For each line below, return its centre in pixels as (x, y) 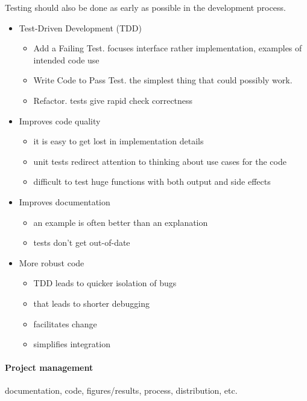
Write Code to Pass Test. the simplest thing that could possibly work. (163, 80)
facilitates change (65, 323)
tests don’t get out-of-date (82, 242)
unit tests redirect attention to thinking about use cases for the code (160, 161)
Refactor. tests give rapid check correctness (113, 100)
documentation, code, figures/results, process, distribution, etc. (121, 390)
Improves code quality (60, 120)
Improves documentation (65, 201)
